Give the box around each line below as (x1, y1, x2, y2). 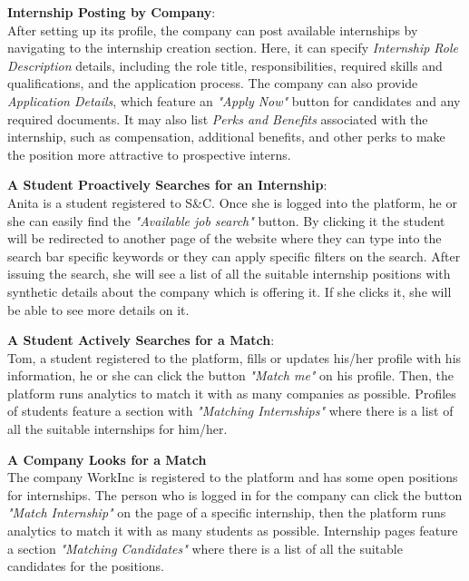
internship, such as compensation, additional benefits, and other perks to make (7, 127, 445, 146)
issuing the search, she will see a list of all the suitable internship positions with (7, 264, 451, 283)
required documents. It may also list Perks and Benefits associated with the (7, 109, 428, 128)
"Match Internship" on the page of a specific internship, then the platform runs (7, 503, 446, 522)
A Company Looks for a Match (7, 449, 207, 468)
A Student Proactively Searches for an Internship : (7, 175, 327, 194)
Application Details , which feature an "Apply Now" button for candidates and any (7, 91, 461, 110)
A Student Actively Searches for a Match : (7, 330, 275, 350)
